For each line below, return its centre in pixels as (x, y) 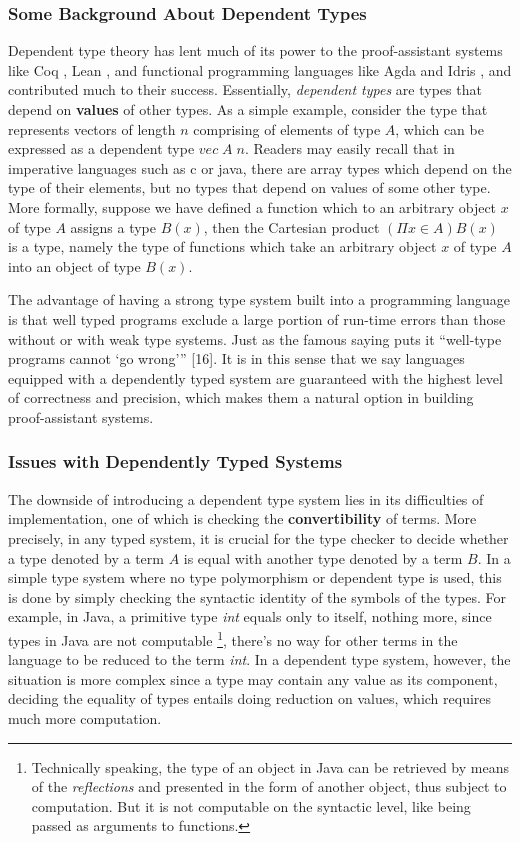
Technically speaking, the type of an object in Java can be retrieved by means (270, 766)
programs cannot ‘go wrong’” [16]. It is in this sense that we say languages (236, 358)
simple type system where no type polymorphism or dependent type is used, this (255, 577)
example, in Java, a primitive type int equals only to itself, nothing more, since (250, 616)
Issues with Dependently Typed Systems (175, 461)
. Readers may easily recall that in (349, 148)
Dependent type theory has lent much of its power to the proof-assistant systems (255, 50)
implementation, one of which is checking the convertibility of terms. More (242, 518)
